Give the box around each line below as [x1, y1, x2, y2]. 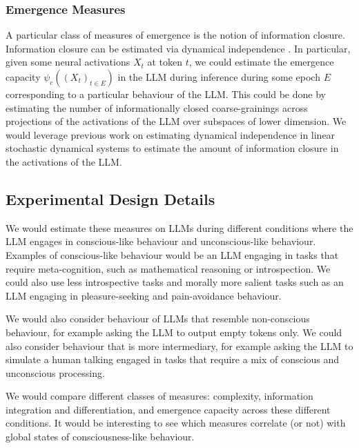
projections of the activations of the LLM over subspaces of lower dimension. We [6, 114, 347, 128]
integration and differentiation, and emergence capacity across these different [6, 402, 331, 416]
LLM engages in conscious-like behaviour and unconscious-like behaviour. [6, 234, 316, 249]
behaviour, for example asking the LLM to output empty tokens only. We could [6, 324, 342, 339]
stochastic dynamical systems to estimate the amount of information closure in [6, 141, 339, 155]
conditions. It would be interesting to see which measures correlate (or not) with [6, 416, 346, 430]
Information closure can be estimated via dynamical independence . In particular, [6, 41, 351, 55]
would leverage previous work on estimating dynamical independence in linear [6, 127, 336, 142]
